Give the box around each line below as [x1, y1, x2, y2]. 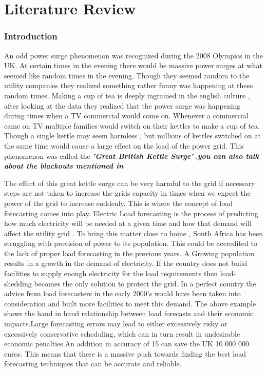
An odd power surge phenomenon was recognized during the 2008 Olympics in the [4, 50, 263, 60]
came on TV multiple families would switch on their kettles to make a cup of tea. [4, 120, 260, 131]
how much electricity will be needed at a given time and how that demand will [4, 218, 252, 229]
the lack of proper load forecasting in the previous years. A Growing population [4, 247, 255, 258]
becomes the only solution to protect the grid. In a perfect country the [34, 278, 256, 288]
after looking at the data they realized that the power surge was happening [4, 100, 241, 111]
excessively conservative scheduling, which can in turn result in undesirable [4, 328, 240, 339]
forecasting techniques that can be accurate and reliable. [4, 358, 182, 369]
